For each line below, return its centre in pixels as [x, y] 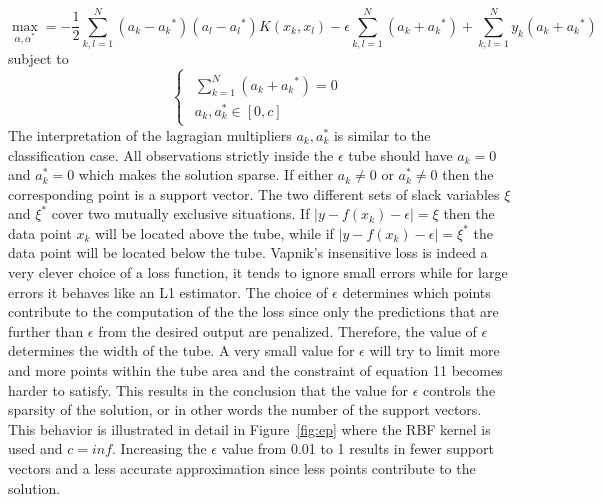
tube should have [400, 154]
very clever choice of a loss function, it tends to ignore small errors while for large [258, 272]
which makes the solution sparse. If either [206, 174]
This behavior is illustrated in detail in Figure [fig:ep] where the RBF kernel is [249, 428]
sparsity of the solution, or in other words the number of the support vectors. [245, 409]
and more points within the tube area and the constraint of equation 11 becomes [255, 370]
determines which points [416, 291]
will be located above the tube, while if [214, 232]
